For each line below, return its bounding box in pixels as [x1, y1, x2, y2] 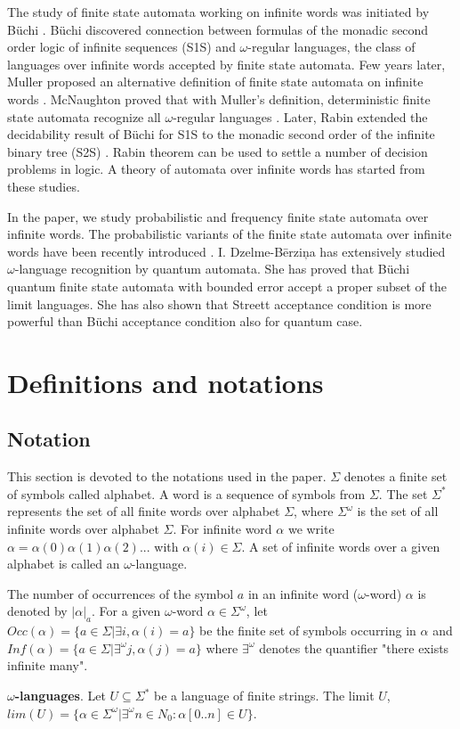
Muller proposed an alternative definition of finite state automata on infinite [7, 72, 424, 91]
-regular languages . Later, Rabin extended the [173, 107, 428, 126]
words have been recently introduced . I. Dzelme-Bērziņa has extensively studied [7, 242, 446, 260]
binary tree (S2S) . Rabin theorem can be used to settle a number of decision [7, 142, 428, 160]
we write [287, 520, 335, 538]
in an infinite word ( [247, 584, 359, 602]
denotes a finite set [343, 467, 448, 486]
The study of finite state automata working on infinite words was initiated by [7, 3, 430, 20]
